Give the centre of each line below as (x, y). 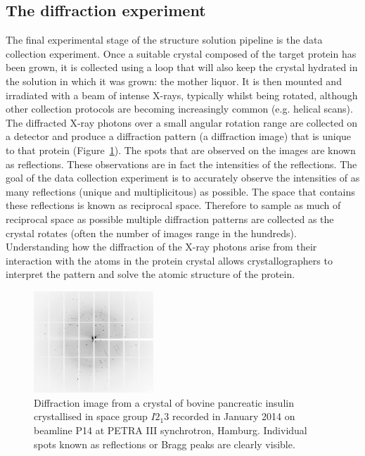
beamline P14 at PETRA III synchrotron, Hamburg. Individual (171, 430)
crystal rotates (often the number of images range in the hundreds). (151, 233)
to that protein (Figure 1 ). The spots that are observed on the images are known (181, 150)
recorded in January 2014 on (233, 416)
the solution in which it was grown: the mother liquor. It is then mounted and (174, 81)
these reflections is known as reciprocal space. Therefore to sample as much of (173, 205)
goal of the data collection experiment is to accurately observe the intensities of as (183, 178)
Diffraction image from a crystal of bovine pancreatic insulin (164, 402)
